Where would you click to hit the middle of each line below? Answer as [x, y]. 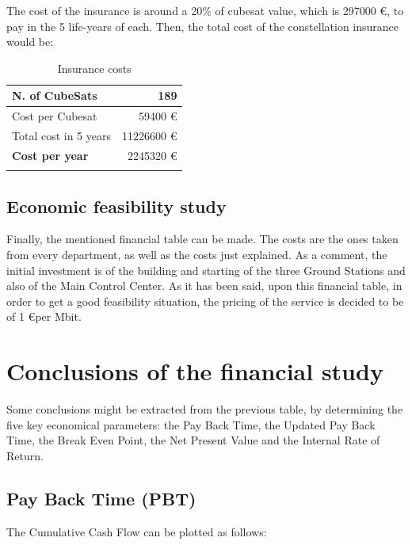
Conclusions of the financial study [195, 371]
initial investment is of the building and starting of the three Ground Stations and [206, 270]
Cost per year [50, 155]
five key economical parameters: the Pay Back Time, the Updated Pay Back [191, 424]
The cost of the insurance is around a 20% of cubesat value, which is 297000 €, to [205, 10]
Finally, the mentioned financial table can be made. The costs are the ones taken [202, 239]
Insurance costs [94, 68]
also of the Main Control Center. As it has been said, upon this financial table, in [204, 286]
